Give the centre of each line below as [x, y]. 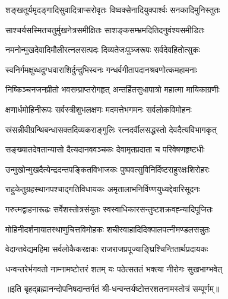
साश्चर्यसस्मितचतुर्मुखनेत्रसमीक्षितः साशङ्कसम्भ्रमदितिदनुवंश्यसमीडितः [105, 29]
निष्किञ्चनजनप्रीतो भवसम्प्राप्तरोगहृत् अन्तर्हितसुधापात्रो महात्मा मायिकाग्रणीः [113, 89]
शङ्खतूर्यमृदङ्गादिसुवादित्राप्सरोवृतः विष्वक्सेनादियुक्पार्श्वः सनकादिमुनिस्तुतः [113, 9]
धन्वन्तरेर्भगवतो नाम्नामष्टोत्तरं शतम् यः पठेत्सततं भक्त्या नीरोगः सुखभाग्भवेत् [114, 268]
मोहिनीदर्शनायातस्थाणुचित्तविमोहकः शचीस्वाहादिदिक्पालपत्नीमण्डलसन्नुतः [108, 229]
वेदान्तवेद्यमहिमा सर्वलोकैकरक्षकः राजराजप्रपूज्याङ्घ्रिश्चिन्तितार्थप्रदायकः [107, 249]
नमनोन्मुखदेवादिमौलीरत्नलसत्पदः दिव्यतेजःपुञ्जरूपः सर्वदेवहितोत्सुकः [103, 50]
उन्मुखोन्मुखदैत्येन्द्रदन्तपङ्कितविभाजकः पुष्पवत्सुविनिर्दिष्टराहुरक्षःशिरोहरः [107, 169]
